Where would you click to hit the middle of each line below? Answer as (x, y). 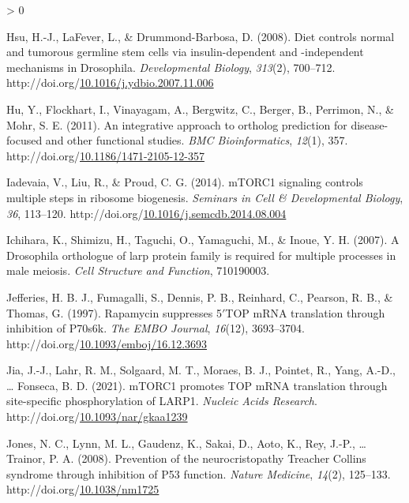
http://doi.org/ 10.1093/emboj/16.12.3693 (107, 343)
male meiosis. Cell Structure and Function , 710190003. (138, 270)
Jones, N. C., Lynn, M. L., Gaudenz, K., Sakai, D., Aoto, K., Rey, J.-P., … (186, 443)
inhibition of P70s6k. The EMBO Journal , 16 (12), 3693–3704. (156, 328)
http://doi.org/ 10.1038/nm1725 (83, 489)
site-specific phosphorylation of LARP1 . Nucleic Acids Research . (162, 401)
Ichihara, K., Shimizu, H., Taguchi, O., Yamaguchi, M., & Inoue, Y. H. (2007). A (203, 240)
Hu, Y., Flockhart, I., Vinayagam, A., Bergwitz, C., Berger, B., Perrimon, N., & (200, 109)
